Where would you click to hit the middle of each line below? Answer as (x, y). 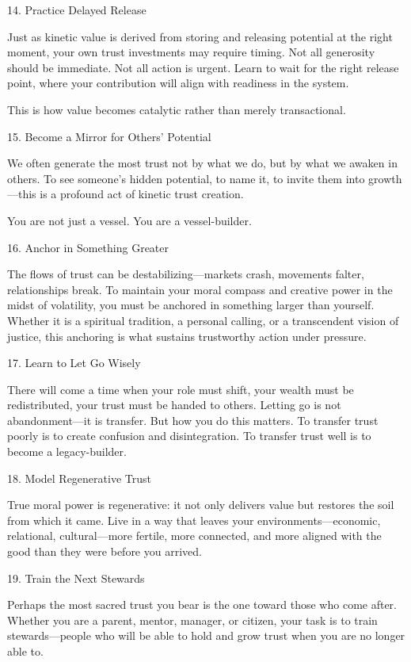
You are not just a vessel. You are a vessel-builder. (129, 220)
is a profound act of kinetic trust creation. (142, 194)
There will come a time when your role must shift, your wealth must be (181, 389)
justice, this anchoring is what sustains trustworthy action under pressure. (187, 336)
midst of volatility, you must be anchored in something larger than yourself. (191, 305)
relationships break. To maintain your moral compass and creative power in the (200, 289)
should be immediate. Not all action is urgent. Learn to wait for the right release (203, 67)
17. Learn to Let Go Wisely (74, 363)
